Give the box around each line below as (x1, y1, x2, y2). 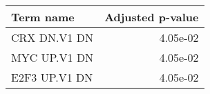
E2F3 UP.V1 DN (11, 69, 93, 85)
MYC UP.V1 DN (11, 49, 94, 65)
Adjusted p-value (104, 9, 199, 25)
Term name (11, 9, 75, 25)
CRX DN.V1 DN (11, 30, 93, 45)
